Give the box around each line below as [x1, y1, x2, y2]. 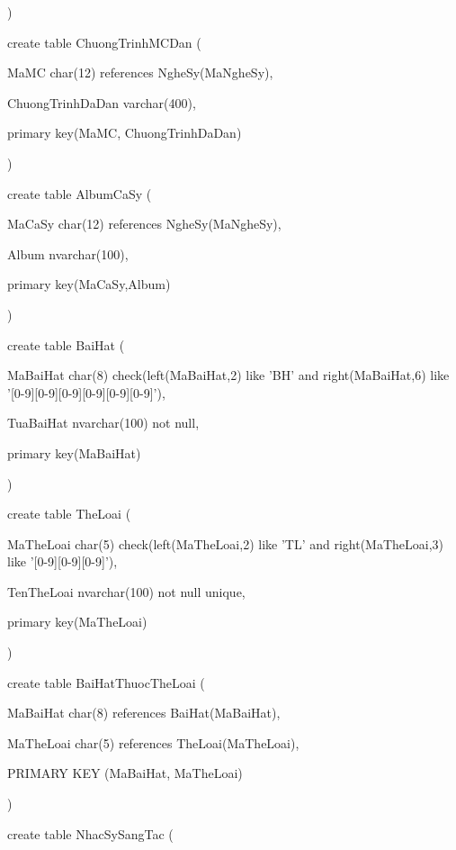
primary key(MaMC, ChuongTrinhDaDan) [7, 123, 242, 142]
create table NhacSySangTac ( [7, 824, 174, 843]
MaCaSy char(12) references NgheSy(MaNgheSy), [7, 214, 282, 233]
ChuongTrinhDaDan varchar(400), [7, 93, 196, 112]
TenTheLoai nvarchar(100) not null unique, [7, 582, 246, 601]
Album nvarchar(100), [7, 244, 129, 263]
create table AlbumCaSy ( [7, 184, 152, 203]
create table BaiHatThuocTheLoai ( [7, 673, 205, 692]
